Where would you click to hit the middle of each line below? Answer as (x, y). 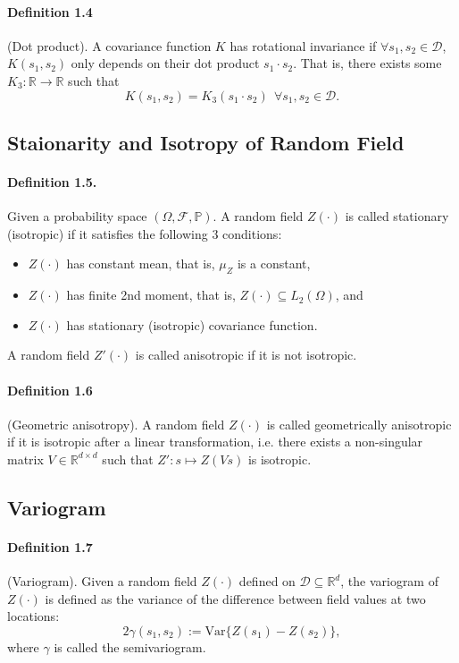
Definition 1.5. (52, 181)
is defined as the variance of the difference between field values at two (235, 598)
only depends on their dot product (165, 63)
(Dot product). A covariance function (109, 45)
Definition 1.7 (50, 546)
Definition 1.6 (50, 390)
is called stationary (397, 216)
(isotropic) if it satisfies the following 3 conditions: (145, 233)
